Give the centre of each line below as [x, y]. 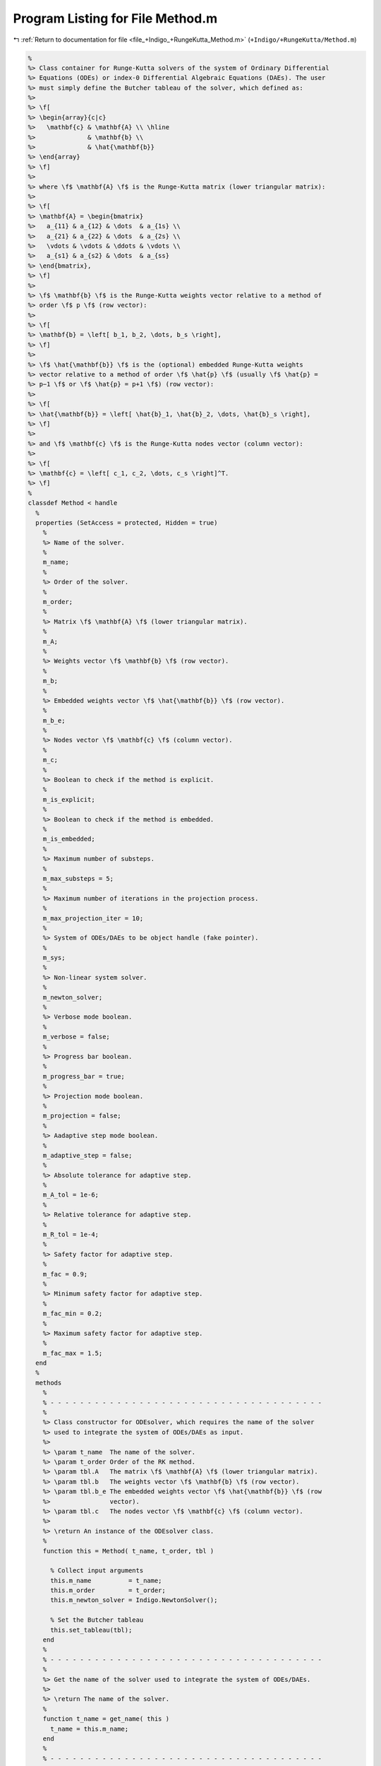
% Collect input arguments [97, 1571]
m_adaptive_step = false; [87, 1155]
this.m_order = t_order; [108, 1590]
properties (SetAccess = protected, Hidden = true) [127, 522]
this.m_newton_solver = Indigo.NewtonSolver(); [134, 1600]
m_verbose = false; [77, 1037]
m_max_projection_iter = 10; [93, 918]
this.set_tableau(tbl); [91, 1630]
